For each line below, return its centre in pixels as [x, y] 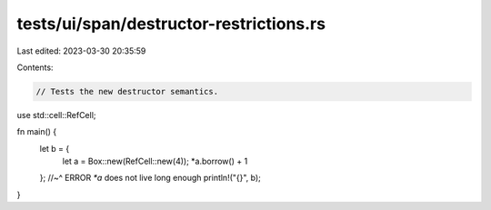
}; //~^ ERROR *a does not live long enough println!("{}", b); [150, 178]
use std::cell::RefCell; [56, 115]
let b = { [55, 148]
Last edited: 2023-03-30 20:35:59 [81, 51]
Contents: [35, 67]
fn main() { [37, 132]
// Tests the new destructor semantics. [127, 91]
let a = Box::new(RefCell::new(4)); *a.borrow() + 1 [155, 161]
